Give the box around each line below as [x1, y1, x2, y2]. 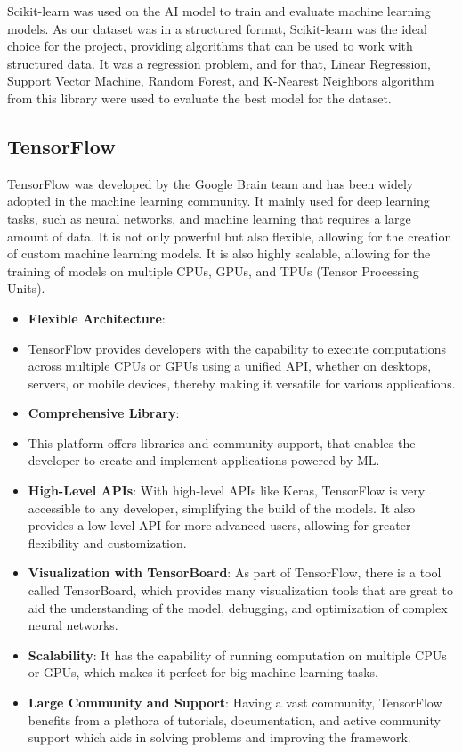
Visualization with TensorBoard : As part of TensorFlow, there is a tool [28, 563, 442, 582]
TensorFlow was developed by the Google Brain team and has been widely [7, 174, 414, 192]
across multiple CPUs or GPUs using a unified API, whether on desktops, [28, 356, 432, 375]
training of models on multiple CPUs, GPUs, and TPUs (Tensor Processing [7, 261, 419, 280]
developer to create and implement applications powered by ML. [28, 451, 380, 470]
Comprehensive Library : [28, 404, 180, 422]
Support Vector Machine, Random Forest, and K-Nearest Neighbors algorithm [7, 71, 434, 90]
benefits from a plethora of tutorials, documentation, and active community [28, 710, 441, 729]
